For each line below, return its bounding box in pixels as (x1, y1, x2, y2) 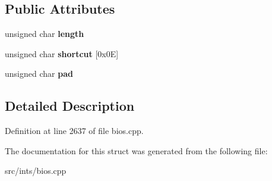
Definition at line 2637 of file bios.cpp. (5, 124, 144, 137)
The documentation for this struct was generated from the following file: (5, 144, 268, 157)
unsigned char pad (5, 67, 73, 80)
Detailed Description (5, 96, 135, 115)
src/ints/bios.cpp (5, 164, 67, 177)
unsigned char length (5, 27, 84, 40)
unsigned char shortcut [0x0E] (5, 47, 119, 60)
